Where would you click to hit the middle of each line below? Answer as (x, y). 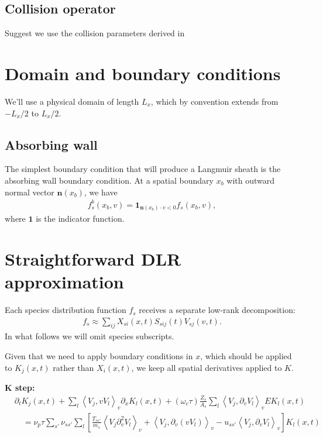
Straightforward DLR (93, 258)
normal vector (30, 192)
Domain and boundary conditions (143, 73)
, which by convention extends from (214, 101)
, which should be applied (246, 356)
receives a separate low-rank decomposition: (217, 310)
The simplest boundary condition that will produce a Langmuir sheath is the (143, 169)
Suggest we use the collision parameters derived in (95, 33)
